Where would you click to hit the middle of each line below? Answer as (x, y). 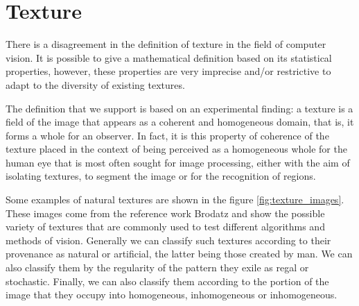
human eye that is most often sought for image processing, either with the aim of (178, 162)
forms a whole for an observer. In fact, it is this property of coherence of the (167, 135)
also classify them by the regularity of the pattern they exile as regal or (157, 267)
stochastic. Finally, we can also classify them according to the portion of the (167, 281)
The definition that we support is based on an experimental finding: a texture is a (179, 108)
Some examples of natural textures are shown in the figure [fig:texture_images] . (175, 199)
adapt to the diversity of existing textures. (95, 84)
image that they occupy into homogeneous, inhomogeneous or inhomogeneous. (172, 295)
